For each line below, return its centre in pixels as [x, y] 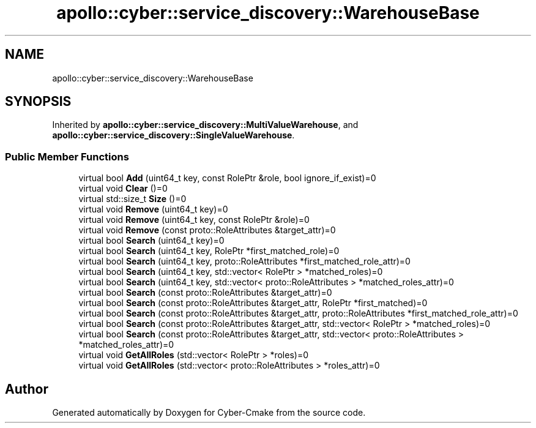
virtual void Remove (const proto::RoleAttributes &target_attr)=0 [207, 230]
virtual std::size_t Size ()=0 [132, 199]
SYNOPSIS [38, 102]
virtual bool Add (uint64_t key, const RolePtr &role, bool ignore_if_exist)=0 [227, 178]
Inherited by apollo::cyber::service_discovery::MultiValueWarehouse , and [205, 125]
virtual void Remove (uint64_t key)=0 [153, 209]
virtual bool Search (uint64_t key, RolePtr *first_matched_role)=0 [209, 251]
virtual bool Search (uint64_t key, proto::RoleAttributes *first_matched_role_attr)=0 [244, 261]
